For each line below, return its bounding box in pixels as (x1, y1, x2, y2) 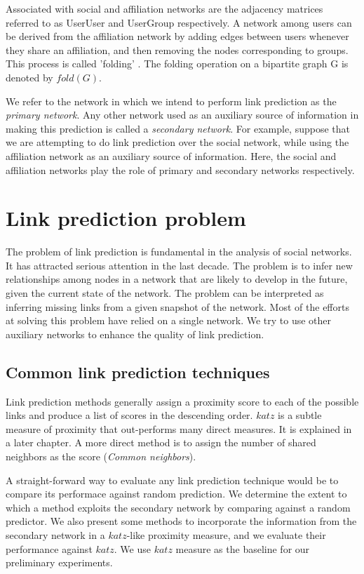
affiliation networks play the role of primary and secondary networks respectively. (6, 162, 355, 177)
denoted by (6, 69, 53, 84)
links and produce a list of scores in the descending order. (6, 408, 253, 422)
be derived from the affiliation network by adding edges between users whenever (6, 29, 349, 44)
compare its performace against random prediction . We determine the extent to (6, 486, 347, 501)
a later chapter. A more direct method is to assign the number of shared (6, 435, 316, 450)
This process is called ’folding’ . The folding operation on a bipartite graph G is (6, 56, 349, 71)
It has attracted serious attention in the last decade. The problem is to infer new (6, 258, 353, 272)
